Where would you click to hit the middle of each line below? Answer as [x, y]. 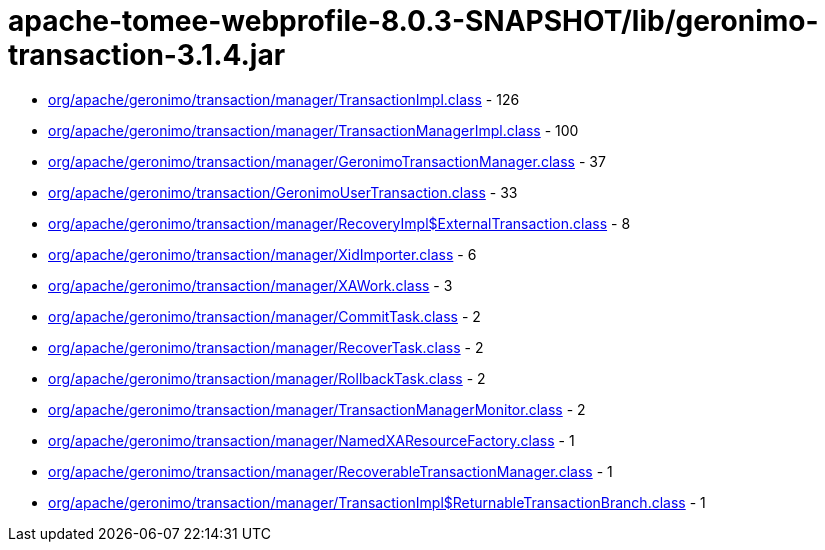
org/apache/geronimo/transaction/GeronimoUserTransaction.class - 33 [283, 192]
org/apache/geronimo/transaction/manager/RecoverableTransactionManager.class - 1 [330, 471]
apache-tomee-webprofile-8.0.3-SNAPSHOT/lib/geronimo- [413, 21]
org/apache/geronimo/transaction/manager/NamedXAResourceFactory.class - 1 [311, 440]
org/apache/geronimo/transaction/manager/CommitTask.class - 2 [264, 316]
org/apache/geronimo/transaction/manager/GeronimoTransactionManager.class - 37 [327, 161]
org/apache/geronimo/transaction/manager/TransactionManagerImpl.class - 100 [313, 130]
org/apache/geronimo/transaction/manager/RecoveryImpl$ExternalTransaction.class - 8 [339, 223]
